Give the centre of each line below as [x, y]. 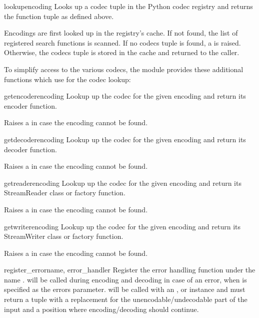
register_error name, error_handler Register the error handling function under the [130, 270]
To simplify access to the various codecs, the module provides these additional [124, 69]
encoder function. [30, 105]
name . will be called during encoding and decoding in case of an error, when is [125, 279]
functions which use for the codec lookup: [67, 79]
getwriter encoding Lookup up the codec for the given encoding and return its [122, 226]
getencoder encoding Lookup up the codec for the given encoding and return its [125, 96]
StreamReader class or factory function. [65, 193]
